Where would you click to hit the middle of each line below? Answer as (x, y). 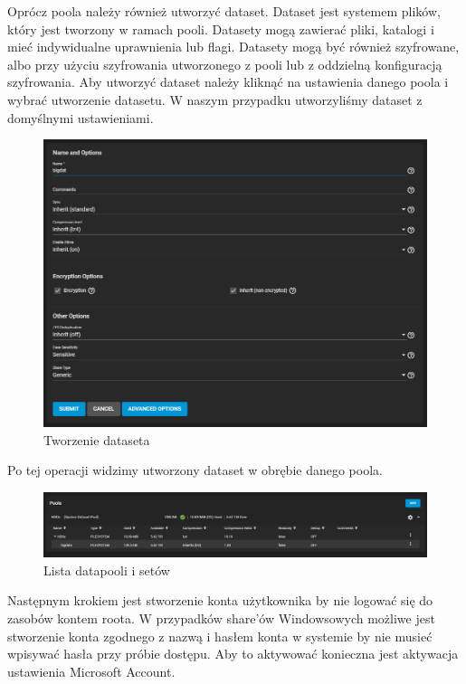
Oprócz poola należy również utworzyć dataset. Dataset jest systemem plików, (224, 11)
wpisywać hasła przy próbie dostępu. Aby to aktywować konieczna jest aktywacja (233, 654)
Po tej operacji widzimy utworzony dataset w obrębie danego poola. (195, 470)
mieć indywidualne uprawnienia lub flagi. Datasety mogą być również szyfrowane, (233, 47)
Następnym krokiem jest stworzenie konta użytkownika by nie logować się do (220, 600)
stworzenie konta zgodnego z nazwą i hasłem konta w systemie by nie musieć (220, 636)
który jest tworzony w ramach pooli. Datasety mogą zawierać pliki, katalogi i (221, 28)
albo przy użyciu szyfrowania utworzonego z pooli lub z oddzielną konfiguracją (225, 64)
